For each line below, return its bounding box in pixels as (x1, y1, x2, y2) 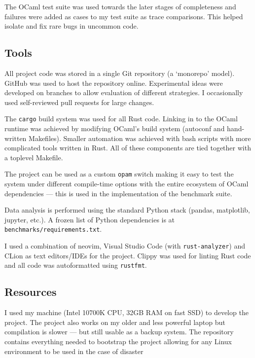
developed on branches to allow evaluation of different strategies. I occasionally (4, 87, 243, 98)
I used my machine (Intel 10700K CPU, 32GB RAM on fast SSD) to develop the (4, 307, 249, 318)
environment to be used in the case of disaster (4, 346, 144, 356)
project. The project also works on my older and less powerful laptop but (4, 317, 225, 327)
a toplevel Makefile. (4, 152, 63, 162)
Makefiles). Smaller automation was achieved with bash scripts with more (29, 133, 251, 143)
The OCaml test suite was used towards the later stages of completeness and (4, 1, 236, 11)
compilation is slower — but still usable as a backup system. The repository (4, 326, 234, 337)
